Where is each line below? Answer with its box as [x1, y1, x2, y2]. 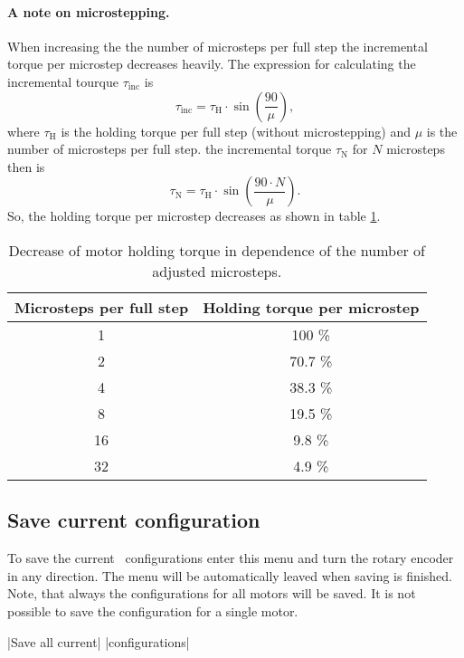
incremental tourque [7, 72, 118, 91]
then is [7, 157, 45, 176]
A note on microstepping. [7, 2, 170, 21]
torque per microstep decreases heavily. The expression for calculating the [7, 54, 416, 73]
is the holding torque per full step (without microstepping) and [61, 121, 411, 140]
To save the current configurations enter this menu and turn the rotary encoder [7, 548, 454, 567]
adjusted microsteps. [152, 260, 282, 281]
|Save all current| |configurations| [7, 632, 190, 651]
